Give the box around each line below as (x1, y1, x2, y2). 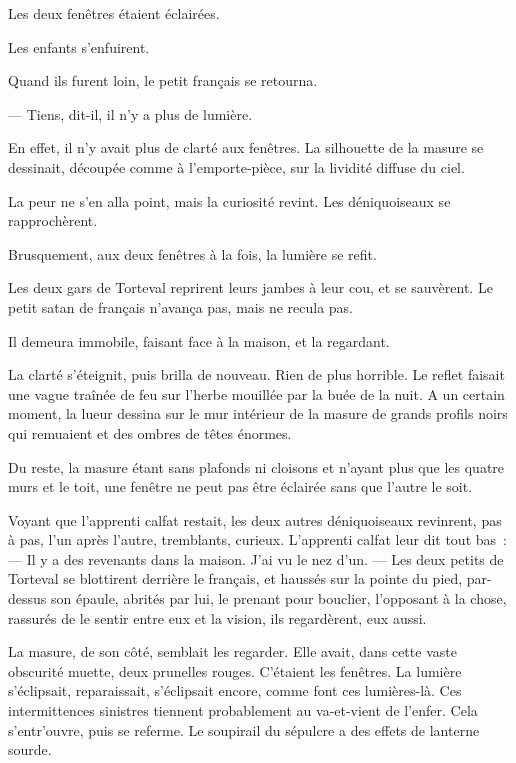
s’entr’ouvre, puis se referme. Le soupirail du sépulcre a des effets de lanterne (8, 719, 480, 740)
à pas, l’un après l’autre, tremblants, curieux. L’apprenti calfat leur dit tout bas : (8, 529, 507, 550)
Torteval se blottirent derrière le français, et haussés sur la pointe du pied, (8, 568, 463, 589)
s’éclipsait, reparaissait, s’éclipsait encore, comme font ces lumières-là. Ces (8, 680, 462, 701)
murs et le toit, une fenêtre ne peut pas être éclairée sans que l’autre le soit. (8, 476, 473, 497)
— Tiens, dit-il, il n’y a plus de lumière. (8, 103, 253, 124)
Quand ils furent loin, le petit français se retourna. (8, 70, 318, 91)
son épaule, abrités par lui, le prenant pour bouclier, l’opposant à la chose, (50, 588, 507, 609)
